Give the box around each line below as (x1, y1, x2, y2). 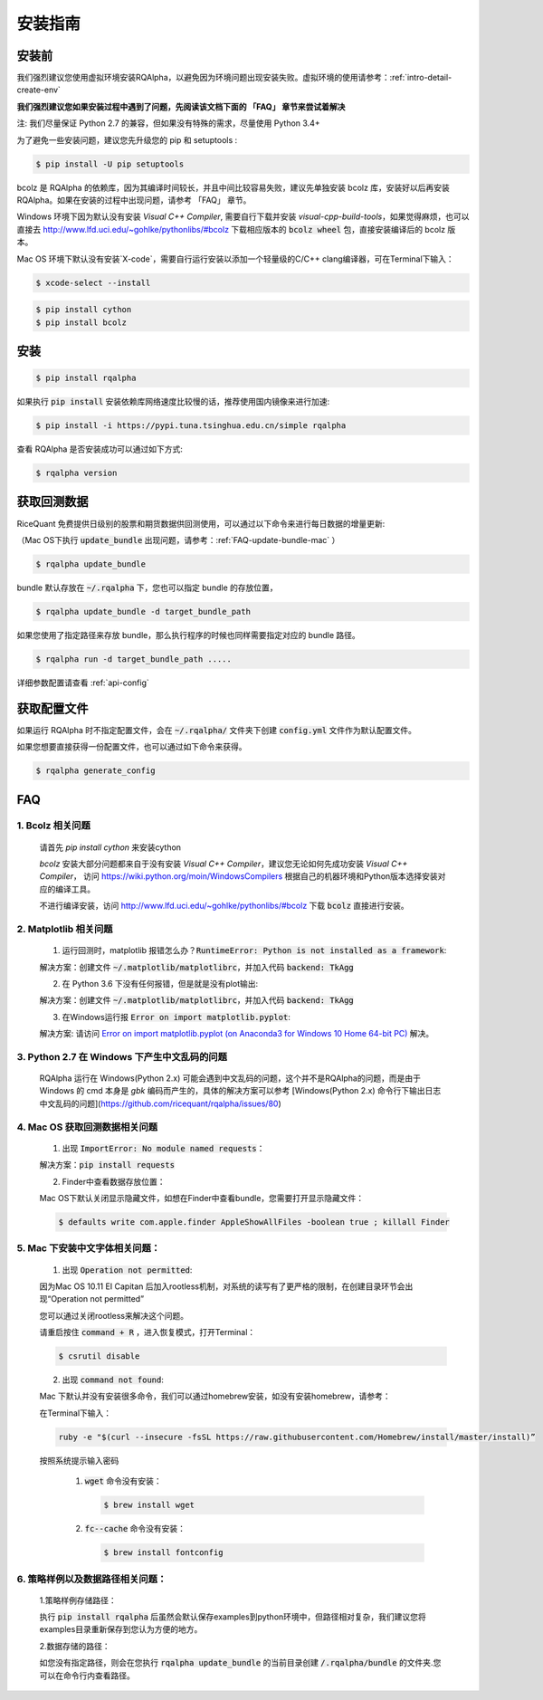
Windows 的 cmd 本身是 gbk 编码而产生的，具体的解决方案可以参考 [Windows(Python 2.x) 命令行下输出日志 (39, 1085, 442, 1096)
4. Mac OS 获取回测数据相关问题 (16, 1121, 158, 1133)
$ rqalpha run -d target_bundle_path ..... (35, 654, 233, 664)
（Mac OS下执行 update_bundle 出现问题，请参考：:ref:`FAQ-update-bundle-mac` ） (16, 534, 340, 545)
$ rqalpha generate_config (35, 766, 156, 776)
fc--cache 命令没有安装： (84, 1523, 186, 1534)
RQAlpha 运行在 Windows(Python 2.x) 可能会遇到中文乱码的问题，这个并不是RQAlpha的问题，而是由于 (39, 1073, 421, 1084)
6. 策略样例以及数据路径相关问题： (16, 1572, 167, 1585)
